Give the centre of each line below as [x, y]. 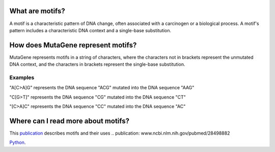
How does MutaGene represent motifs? [73, 45]
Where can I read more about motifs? [70, 121]
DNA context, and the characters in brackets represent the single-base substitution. [97, 64]
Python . [18, 142]
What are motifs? [37, 11]
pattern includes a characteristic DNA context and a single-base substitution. [90, 30]
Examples [22, 78]
